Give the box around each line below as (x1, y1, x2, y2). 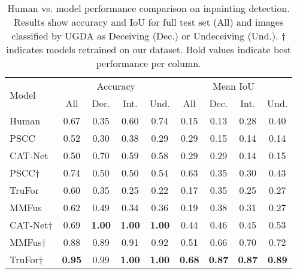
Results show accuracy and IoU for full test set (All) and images (14, 15, 284, 29)
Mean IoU (213, 79, 255, 93)
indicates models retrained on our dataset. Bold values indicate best (6, 42, 291, 56)
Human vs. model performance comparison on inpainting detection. (7, 1, 290, 15)
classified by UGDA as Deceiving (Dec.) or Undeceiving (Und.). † (11, 29, 286, 42)
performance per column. (96, 56, 201, 70)
